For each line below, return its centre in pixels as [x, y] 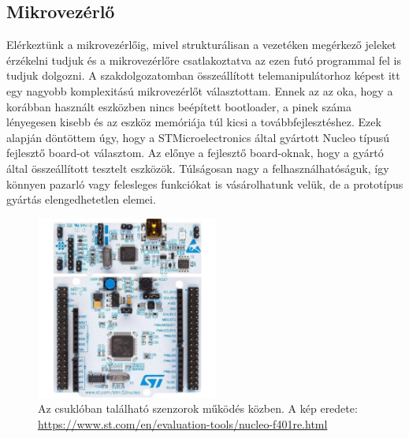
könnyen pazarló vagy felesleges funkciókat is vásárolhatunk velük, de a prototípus [205, 183]
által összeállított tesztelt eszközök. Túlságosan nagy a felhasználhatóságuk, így [198, 168]
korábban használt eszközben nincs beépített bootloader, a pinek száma [179, 106]
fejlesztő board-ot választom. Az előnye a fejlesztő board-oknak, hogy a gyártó [195, 153]
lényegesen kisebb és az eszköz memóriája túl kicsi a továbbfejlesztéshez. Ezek [194, 122]
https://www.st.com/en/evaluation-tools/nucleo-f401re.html [183, 423]
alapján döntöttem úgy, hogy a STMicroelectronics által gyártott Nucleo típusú [198, 137]
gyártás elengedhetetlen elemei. [81, 199]
